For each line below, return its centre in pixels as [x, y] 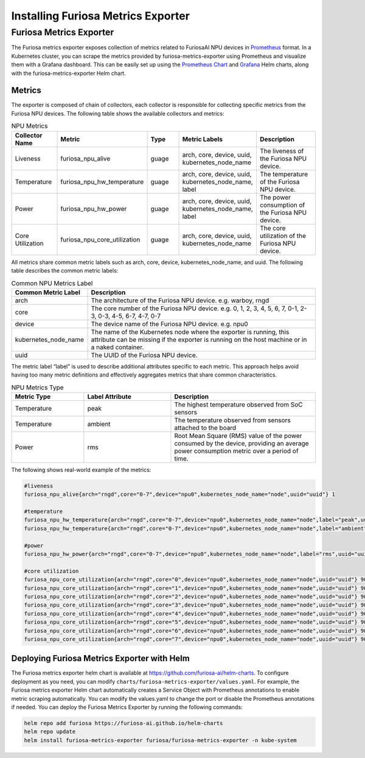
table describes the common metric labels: [65, 271]
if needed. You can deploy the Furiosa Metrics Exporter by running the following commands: [127, 707]
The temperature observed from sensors [233, 420]
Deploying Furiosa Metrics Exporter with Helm [100, 659]
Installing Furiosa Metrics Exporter [100, 16]
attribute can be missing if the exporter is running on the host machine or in [199, 339]
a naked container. [117, 347]
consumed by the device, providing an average [242, 443]
